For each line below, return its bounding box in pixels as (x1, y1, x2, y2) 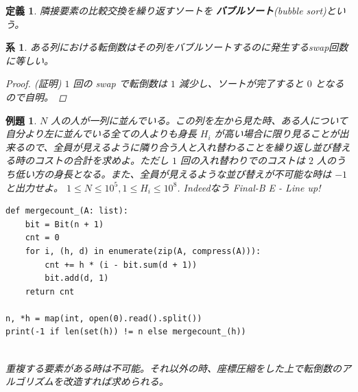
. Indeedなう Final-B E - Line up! (177, 180, 321, 194)
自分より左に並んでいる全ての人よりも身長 (5, 126, 197, 141)
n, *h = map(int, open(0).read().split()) (5, 313, 202, 323)
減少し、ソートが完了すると (178, 76, 304, 91)
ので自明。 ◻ (5, 89, 67, 104)
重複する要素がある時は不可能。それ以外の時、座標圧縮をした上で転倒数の (5, 360, 342, 375)
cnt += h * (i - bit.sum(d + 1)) (45, 260, 198, 270)
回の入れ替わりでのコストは (180, 153, 306, 168)
